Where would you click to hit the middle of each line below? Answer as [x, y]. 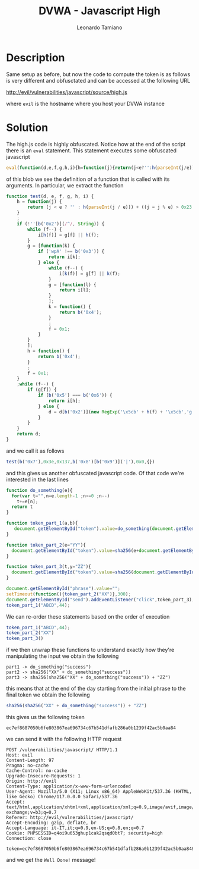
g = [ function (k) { [52, 246]
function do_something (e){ [39, 490]
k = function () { [70, 307]
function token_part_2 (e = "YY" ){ [46, 545]
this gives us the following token [45, 717]
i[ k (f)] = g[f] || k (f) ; [89, 274]
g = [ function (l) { [72, 285]
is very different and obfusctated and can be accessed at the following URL [98, 80]
